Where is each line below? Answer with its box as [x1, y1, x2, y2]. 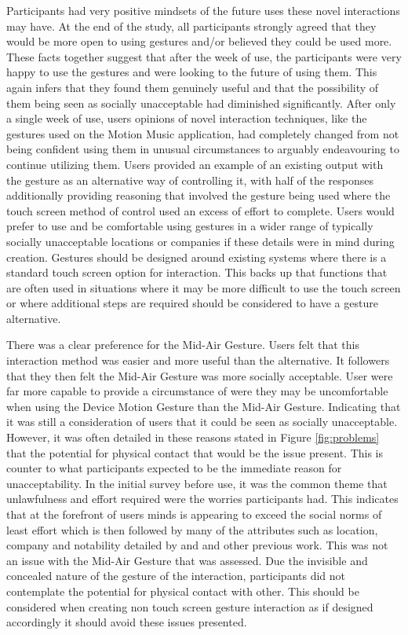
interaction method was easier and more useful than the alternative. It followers [6, 352, 390, 369]
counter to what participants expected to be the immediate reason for [6, 460, 342, 476]
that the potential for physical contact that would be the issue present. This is [6, 444, 384, 461]
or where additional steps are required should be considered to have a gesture [6, 295, 378, 311]
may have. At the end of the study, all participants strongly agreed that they [6, 17, 377, 34]
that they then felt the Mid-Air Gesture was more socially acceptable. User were [6, 367, 393, 384]
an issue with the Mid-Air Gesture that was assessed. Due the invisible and [6, 552, 368, 568]
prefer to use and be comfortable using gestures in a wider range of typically [6, 218, 373, 234]
